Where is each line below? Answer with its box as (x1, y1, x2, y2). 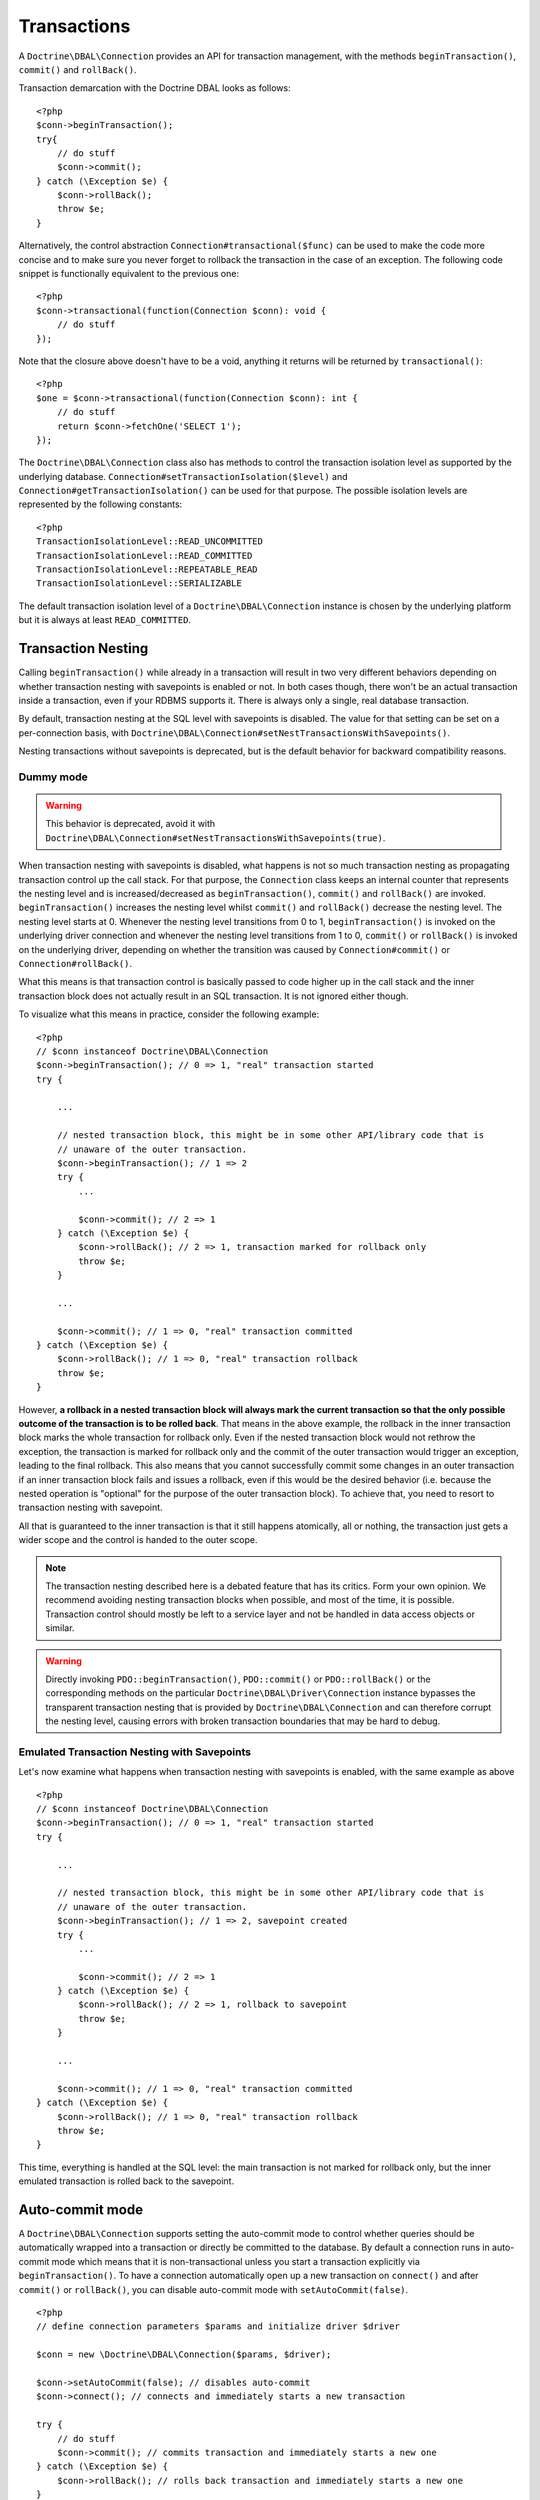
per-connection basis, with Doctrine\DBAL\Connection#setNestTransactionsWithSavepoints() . (18, 726, 450, 739)
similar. (45, 1622, 75, 1634)
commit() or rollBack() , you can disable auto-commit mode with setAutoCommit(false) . (18, 2283, 409, 2295)
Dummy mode (18, 770, 89, 784)
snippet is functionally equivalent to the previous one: (18, 268, 240, 280)
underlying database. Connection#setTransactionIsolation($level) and (18, 470, 348, 482)
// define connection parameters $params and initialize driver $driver (36, 2321, 400, 2332)
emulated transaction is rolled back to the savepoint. (18, 2175, 235, 2187)
